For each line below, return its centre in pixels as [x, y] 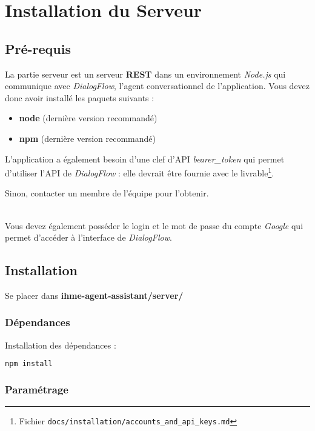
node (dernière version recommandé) [88, 118]
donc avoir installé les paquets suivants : [80, 97]
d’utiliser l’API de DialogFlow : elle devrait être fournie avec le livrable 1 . [140, 172]
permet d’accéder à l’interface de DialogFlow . [88, 237]
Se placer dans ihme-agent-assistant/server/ [94, 295]
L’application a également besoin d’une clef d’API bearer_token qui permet [145, 159]
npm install [29, 364]
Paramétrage [37, 389]
